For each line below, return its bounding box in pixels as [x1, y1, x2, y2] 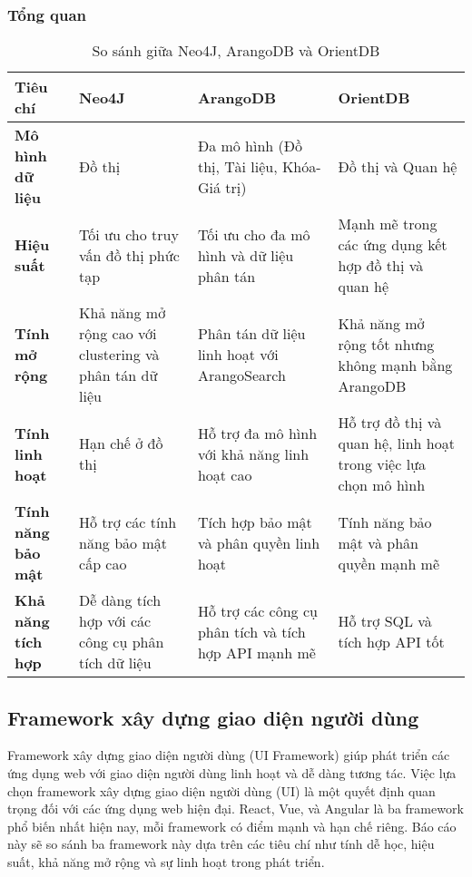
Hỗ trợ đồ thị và [338, 412, 442, 434]
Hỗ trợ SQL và [338, 610, 432, 632]
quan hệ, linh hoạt [338, 433, 455, 454]
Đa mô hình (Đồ [197, 134, 303, 156]
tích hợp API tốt [338, 631, 445, 653]
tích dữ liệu [79, 652, 152, 674]
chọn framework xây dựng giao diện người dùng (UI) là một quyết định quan [7, 781, 436, 800]
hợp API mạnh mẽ [197, 641, 316, 663]
